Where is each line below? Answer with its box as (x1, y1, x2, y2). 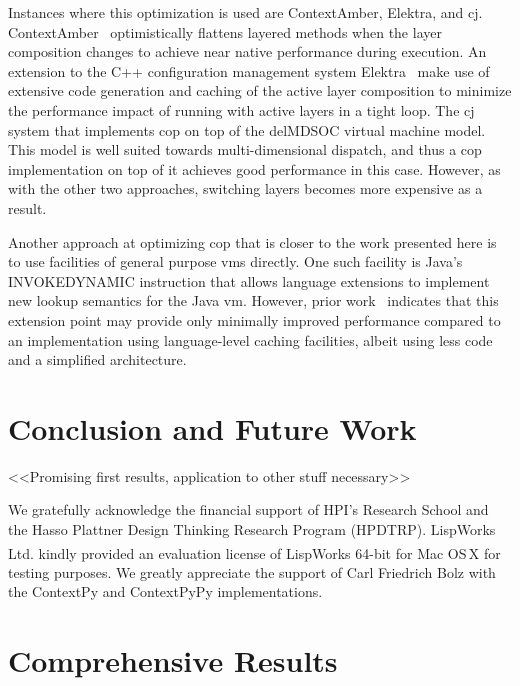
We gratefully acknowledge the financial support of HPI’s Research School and (8, 499, 489, 520)
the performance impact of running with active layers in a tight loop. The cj (8, 99, 475, 120)
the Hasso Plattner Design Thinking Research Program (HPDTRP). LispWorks (8, 519, 496, 539)
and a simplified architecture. (8, 349, 187, 370)
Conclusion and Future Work (8, 407, 417, 448)
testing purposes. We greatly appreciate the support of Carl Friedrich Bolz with (8, 561, 496, 582)
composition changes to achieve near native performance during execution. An (8, 41, 487, 62)
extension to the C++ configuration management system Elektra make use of (8, 60, 490, 81)
